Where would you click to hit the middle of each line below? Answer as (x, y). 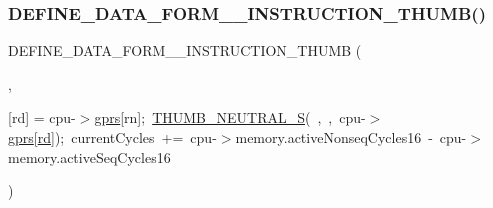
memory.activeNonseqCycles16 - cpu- (351, 137)
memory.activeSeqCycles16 (89, 156)
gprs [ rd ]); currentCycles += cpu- (112, 137)
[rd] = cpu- (42, 117)
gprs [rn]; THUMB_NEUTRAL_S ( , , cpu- (230, 117)
